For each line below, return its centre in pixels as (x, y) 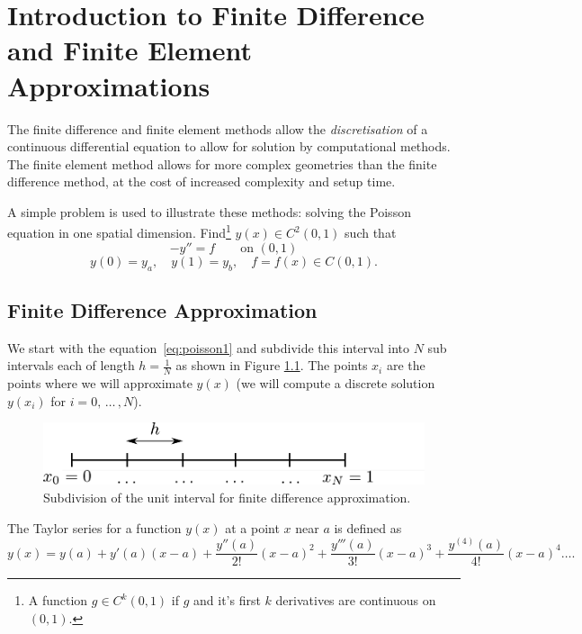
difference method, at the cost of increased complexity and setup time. (201, 181)
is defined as (368, 527)
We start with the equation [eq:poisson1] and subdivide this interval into (208, 347)
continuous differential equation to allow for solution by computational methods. (229, 146)
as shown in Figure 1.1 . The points (272, 365)
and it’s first (227, 600)
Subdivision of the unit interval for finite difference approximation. (227, 498)
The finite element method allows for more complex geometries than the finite (222, 163)
